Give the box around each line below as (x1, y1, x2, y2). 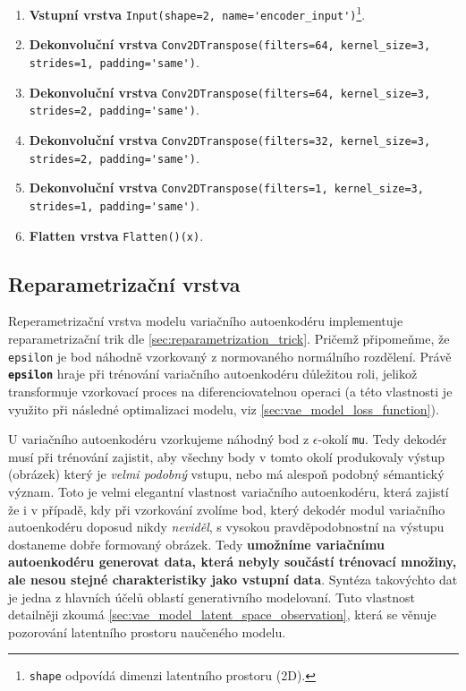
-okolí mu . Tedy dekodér (318, 430, 447, 448)
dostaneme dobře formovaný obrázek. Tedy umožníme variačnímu (8, 534, 385, 553)
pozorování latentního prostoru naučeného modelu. (8, 622, 286, 641)
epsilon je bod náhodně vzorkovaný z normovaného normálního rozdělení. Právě (8, 346, 452, 365)
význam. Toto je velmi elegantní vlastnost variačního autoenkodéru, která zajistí (8, 482, 449, 500)
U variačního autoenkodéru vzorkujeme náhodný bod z (8, 430, 309, 448)
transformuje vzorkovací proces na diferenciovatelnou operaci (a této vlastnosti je (8, 381, 453, 400)
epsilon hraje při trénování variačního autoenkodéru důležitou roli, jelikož (8, 364, 418, 383)
